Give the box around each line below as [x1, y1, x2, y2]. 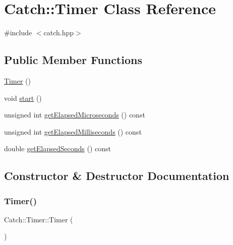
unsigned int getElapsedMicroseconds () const [4, 109, 145, 120]
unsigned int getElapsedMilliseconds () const [4, 126, 142, 137]
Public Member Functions [4, 52, 142, 68]
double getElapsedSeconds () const [4, 143, 111, 154]
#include [4, 27, 32, 38]
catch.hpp [43, 27, 74, 38]
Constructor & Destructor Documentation [4, 168, 229, 183]
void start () [4, 92, 42, 103]
